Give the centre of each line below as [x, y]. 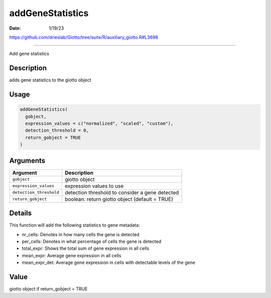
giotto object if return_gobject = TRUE [48, 289]
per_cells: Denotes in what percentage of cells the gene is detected [92, 241]
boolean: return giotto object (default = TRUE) [119, 199]
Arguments [27, 161]
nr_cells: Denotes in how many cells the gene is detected [81, 234]
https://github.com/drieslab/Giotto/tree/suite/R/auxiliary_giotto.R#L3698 [84, 37]
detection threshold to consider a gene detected [122, 192]
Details [21, 213]
